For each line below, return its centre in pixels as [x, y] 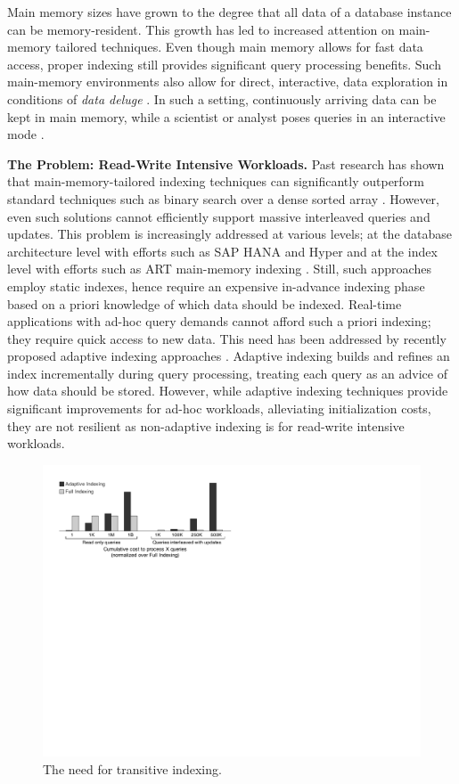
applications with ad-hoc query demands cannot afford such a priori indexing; [219, 321]
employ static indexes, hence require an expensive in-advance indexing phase [216, 286]
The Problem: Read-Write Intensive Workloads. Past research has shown [226, 163]
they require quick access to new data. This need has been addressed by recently [227, 338]
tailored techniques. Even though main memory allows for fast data [239, 47]
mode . [26, 134]
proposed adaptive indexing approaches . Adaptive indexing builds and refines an [229, 356]
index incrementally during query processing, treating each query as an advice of [227, 373]
